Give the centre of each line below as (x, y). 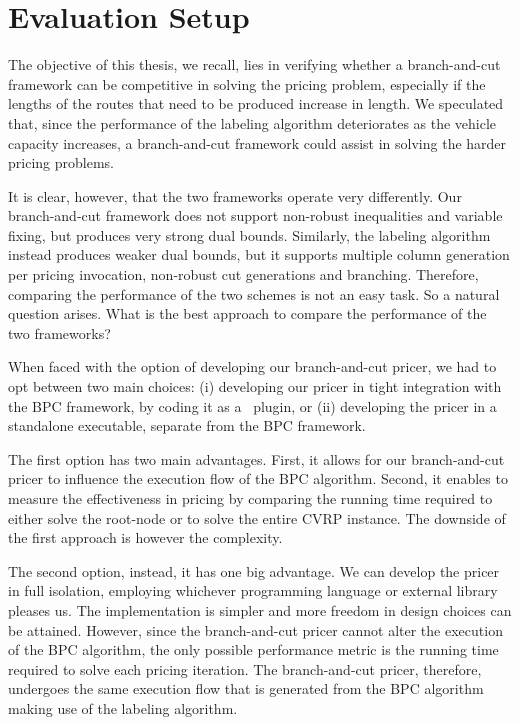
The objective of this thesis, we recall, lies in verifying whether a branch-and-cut (254, 64)
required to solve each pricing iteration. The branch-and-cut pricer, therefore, (245, 668)
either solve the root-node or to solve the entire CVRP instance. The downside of (257, 517)
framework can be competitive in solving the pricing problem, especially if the (247, 83)
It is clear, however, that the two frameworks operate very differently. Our (235, 195)
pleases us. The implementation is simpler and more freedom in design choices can (260, 609)
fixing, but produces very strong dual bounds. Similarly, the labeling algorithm (249, 234)
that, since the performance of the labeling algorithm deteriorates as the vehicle (252, 122)
